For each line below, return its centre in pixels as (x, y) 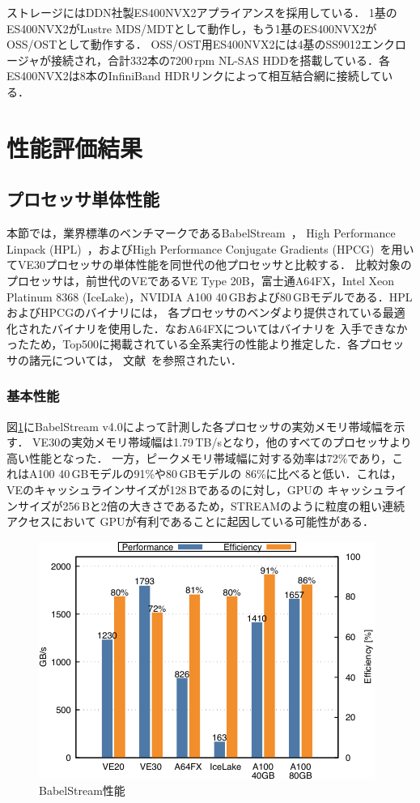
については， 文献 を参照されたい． (146, 359)
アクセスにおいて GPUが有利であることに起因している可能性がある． (191, 521)
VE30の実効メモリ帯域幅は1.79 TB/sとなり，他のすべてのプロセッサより (222, 442)
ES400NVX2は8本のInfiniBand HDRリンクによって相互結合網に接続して (194, 76)
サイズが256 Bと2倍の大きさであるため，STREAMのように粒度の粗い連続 (211, 505)
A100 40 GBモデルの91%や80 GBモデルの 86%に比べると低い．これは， (215, 474)
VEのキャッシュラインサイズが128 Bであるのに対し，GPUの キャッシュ (195, 490)
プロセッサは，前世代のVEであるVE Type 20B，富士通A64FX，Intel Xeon (200, 280)
